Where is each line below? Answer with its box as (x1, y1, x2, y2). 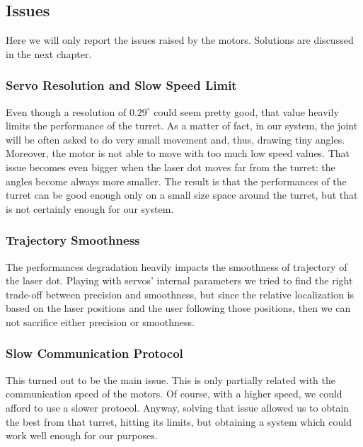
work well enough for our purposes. (6, 428, 158, 443)
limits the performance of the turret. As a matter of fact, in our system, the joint (6, 118, 358, 133)
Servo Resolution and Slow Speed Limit (6, 76, 237, 94)
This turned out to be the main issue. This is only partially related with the (6, 372, 336, 387)
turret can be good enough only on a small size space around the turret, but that (6, 187, 358, 202)
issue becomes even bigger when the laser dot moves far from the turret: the (6, 159, 335, 174)
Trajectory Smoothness (6, 231, 140, 249)
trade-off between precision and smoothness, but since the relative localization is (6, 286, 355, 301)
